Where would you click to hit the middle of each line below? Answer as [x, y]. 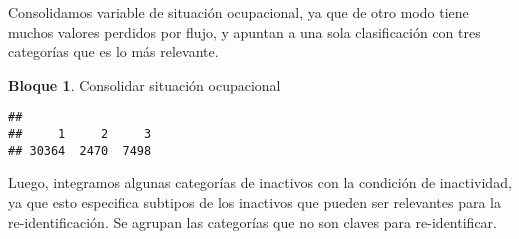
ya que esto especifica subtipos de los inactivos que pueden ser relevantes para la [255, 201]
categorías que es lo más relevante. [113, 51]
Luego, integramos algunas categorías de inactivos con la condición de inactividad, [260, 182]
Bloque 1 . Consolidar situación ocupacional [144, 84]
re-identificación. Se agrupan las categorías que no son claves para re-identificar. [252, 221]
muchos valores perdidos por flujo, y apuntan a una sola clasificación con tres [244, 31]
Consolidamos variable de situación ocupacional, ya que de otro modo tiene [238, 12]
